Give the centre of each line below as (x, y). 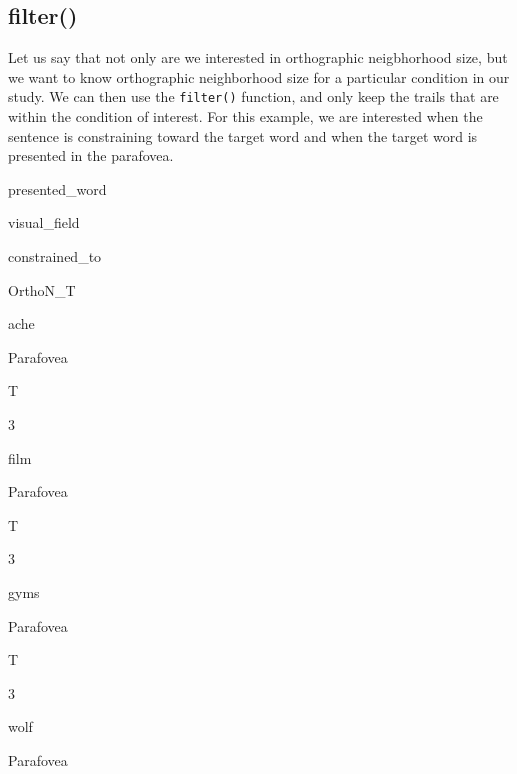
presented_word (57, 188)
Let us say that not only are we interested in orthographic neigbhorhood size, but (258, 57)
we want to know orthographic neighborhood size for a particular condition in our (259, 76)
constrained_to (55, 256)
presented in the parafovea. (91, 155)
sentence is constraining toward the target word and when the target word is (243, 135)
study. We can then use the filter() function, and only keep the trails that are (253, 96)
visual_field (44, 222)
